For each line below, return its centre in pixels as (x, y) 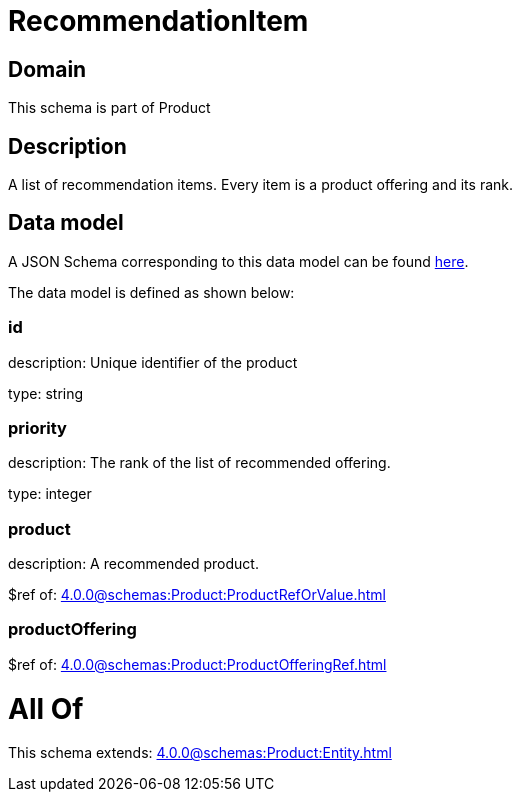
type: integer (50, 494)
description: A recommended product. (133, 564)
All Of (46, 708)
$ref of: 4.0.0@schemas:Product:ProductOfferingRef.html (197, 664)
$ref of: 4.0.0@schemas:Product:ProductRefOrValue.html (197, 595)
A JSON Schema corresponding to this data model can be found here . (238, 261)
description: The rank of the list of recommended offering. (199, 463)
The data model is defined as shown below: (151, 292)
